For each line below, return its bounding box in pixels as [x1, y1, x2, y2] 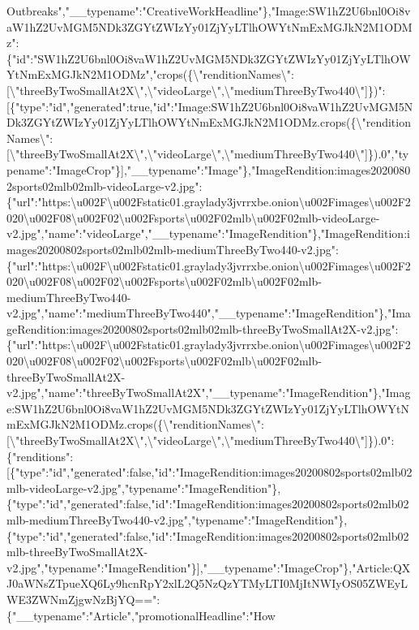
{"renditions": [6, 447, 74, 464]
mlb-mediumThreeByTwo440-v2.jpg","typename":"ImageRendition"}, [6, 511, 348, 528]
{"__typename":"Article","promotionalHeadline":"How [6, 606, 276, 624]
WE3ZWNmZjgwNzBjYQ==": [6, 590, 160, 607]
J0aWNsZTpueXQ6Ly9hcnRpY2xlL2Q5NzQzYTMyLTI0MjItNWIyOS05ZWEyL [6, 575, 408, 592]
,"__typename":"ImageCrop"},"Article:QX [199, 559, 411, 576]
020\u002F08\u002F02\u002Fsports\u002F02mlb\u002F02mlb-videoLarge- [6, 209, 380, 226]
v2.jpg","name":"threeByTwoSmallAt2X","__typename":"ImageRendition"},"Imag [6, 384, 411, 401]
